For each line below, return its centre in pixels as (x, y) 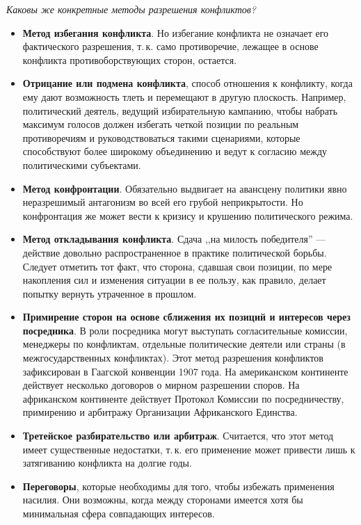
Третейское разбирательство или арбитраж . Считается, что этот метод (178, 436)
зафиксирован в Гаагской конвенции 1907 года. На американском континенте (185, 371)
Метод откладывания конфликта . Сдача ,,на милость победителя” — (174, 239)
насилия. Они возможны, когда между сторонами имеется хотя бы (163, 500)
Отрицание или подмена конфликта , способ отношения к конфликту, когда (187, 83)
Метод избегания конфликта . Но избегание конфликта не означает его (176, 32)
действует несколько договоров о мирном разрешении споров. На (161, 385)
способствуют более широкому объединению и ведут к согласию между (175, 151)
